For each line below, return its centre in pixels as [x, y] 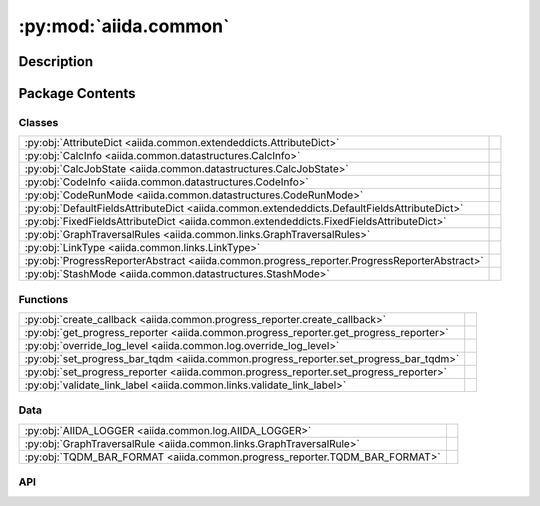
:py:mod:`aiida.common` [124, 26]
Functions [43, 299]
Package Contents [77, 93]
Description [56, 61]
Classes [38, 122]
